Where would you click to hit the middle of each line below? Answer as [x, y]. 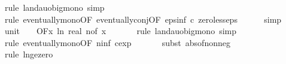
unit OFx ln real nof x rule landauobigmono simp [120, 31]
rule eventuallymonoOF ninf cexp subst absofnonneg [117, 42]
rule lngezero [29, 54]
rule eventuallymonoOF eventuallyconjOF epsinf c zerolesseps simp [143, 19]
